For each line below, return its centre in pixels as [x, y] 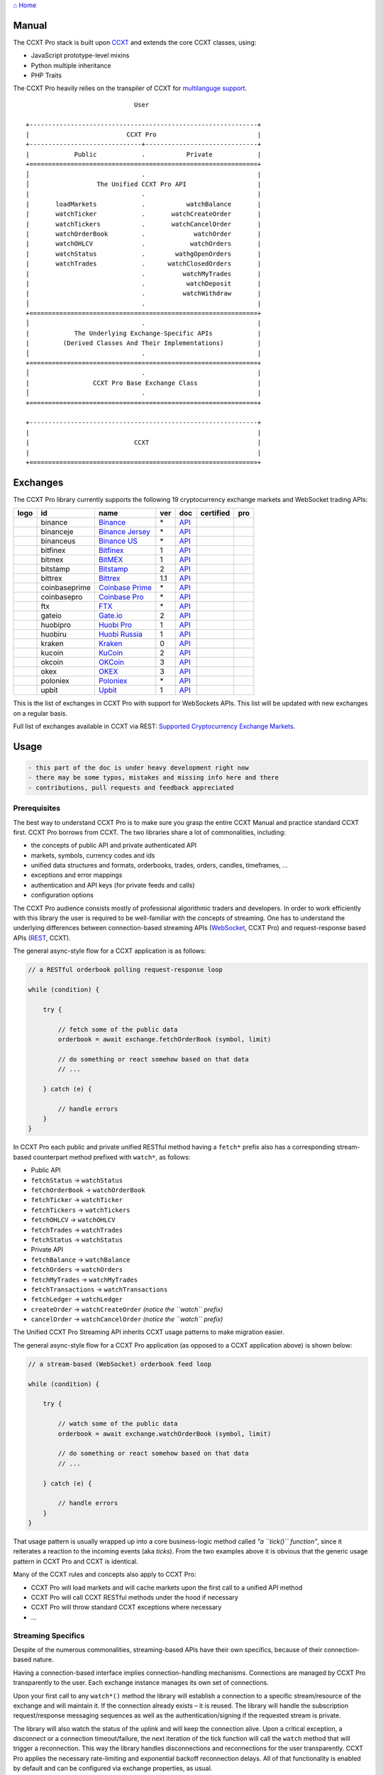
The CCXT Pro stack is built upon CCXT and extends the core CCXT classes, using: [135, 42]
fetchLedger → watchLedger [77, 1299]
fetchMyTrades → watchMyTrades [84, 1279]
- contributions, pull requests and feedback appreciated [131, 787]
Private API [47, 1250]
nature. [43, 1660]
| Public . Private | [144, 154]
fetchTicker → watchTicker [77, 1200]
